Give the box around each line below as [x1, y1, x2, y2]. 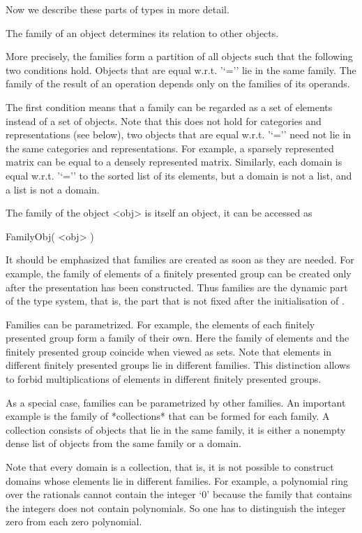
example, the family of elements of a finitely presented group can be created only [6, 265, 352, 280]
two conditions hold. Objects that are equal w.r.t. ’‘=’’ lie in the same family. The [6, 62, 356, 77]
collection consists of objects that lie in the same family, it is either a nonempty [6, 422, 346, 437]
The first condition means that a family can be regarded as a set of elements [6, 99, 333, 114]
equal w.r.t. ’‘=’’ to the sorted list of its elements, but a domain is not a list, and [6, 168, 352, 182]
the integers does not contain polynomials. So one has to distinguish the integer [6, 500, 346, 515]
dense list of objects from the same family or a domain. [6, 436, 241, 451]
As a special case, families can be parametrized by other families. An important [6, 395, 346, 409]
